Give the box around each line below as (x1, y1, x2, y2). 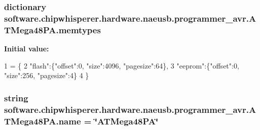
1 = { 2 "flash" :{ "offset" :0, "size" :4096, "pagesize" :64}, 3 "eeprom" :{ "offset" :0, (4, 60, 239, 71)
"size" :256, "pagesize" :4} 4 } (4, 70, 89, 81)
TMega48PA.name (4, 114, 81, 127)
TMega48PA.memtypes (4, 23, 101, 36)
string (4, 91, 28, 104)
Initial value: (4, 43, 49, 54)
